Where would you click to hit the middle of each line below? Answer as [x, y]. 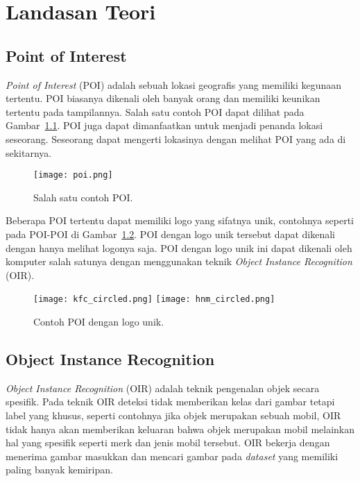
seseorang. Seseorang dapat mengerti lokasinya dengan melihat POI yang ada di [176, 138]
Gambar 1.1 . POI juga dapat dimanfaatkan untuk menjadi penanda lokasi [164, 125]
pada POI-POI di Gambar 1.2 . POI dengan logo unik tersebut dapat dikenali [170, 234]
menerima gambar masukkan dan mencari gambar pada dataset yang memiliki [172, 456]
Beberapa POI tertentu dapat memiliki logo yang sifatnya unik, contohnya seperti [180, 220]
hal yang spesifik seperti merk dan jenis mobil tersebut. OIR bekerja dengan [168, 442]
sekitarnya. [29, 152]
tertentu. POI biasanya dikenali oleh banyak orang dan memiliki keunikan [163, 98]
